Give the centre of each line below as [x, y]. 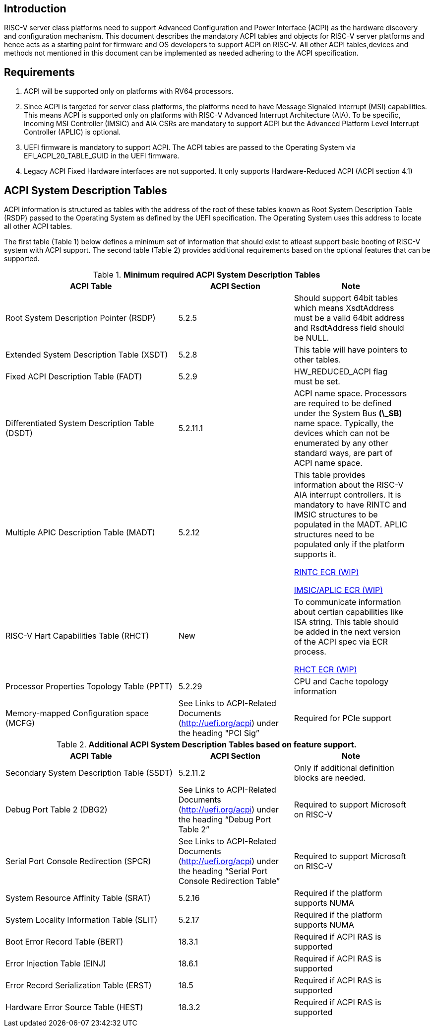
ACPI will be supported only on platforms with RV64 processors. [129, 91]
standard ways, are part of [343, 453]
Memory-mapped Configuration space [77, 713]
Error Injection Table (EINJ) [56, 964]
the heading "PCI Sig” [219, 733]
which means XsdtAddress [344, 308]
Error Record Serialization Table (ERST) [79, 986]
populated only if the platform [349, 545]
